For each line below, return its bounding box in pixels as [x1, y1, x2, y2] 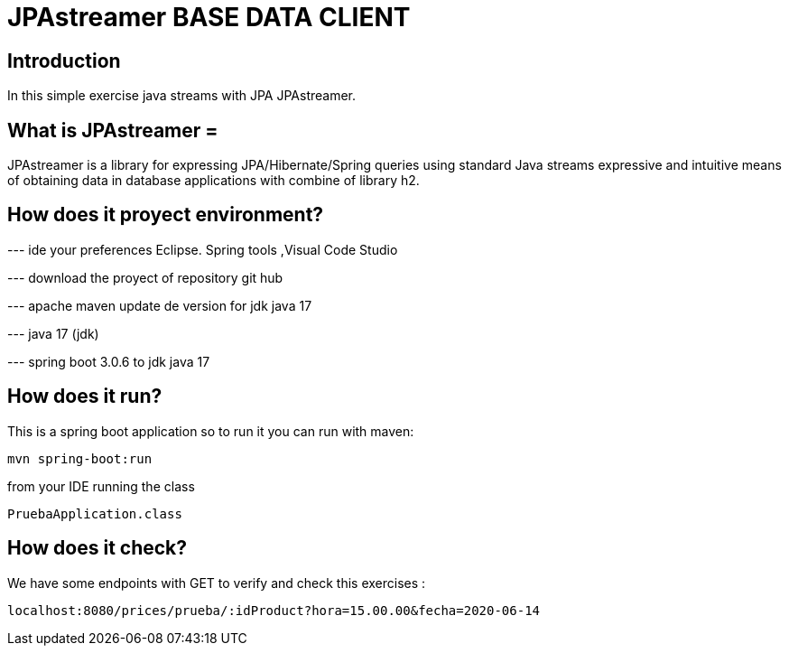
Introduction [7, 49, 121, 72]
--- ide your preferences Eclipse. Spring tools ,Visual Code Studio [7, 241, 398, 257]
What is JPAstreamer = [7, 118, 218, 142]
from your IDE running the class [7, 478, 195, 494]
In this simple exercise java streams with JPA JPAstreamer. [7, 88, 357, 104]
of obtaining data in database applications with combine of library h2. [7, 173, 420, 189]
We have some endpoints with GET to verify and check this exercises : [7, 574, 426, 591]
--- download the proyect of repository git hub [7, 269, 283, 285]
